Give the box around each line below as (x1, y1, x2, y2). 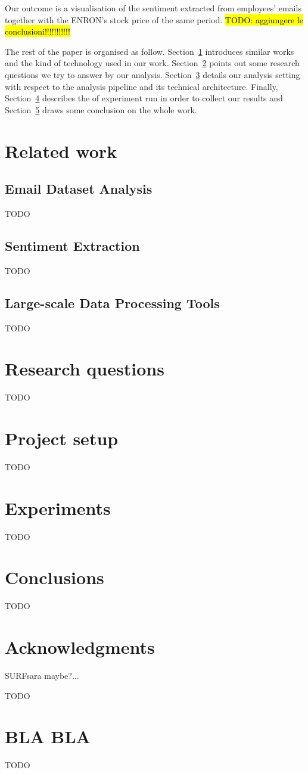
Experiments (5, 495, 111, 520)
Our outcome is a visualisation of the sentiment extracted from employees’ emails (5, 2, 301, 14)
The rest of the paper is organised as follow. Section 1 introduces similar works (5, 45, 294, 57)
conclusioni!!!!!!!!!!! (5, 25, 70, 38)
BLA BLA (5, 724, 91, 749)
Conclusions (5, 565, 104, 589)
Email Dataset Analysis (5, 179, 153, 198)
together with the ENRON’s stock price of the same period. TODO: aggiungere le (5, 13, 304, 26)
